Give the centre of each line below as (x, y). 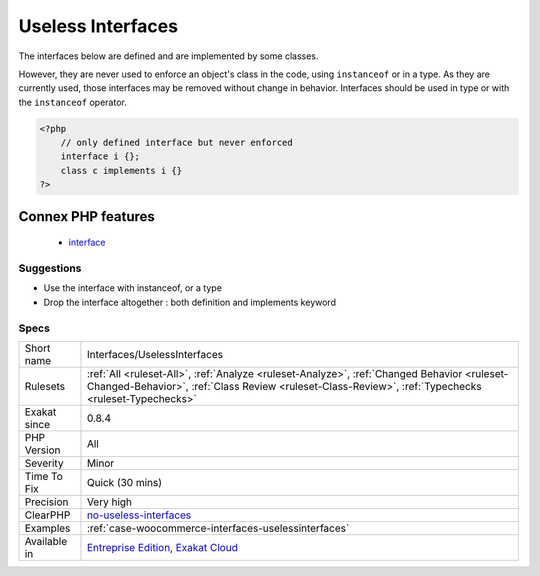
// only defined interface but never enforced (177, 143)
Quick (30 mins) (124, 482)
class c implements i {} (121, 170)
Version (42, 450)
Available (46, 541)
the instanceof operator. (72, 102)
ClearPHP (47, 515)
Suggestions (50, 268)
